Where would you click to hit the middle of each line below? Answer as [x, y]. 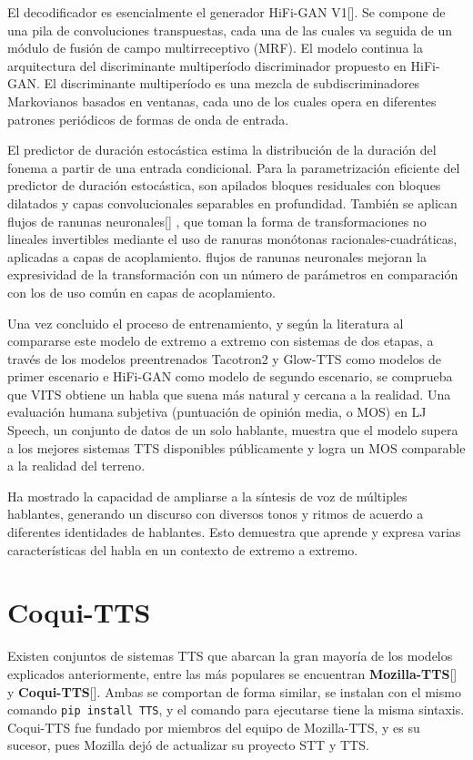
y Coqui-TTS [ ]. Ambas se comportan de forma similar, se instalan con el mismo [234, 691]
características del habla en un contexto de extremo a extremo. [183, 549]
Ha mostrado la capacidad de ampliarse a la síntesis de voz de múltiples [207, 496]
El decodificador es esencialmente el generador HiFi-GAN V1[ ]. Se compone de [226, 12]
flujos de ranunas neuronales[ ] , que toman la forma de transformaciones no [217, 221]
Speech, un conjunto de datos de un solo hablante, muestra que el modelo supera [233, 430]
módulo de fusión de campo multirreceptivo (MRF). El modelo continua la [215, 48]
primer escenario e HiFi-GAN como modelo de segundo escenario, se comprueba [230, 376]
